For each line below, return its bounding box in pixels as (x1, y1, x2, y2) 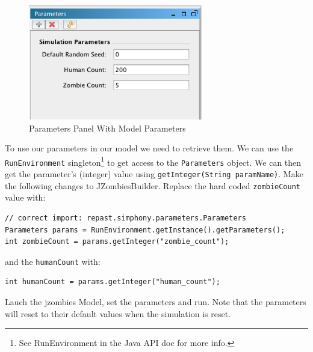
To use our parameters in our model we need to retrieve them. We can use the (5, 142, 294, 154)
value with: (5, 191, 46, 204)
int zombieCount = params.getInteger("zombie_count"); (5, 237, 229, 246)
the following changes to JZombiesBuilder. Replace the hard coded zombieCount (5, 179, 300, 192)
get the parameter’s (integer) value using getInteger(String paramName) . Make (5, 168, 303, 180)
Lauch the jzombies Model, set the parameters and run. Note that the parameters (5, 295, 306, 308)
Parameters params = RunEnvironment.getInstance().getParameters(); (5, 225, 285, 234)
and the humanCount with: (5, 255, 101, 267)
